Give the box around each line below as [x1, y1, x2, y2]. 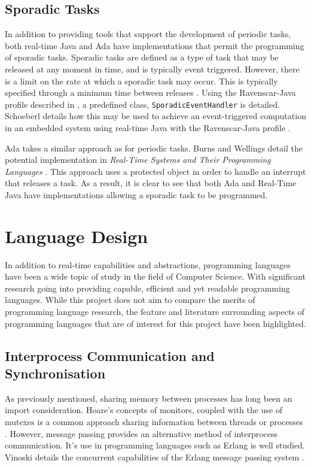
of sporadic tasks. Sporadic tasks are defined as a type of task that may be [5, 51, 279, 63]
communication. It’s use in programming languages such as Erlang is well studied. [5, 439, 305, 451]
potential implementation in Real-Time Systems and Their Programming [5, 153, 271, 166]
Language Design [5, 223, 148, 248]
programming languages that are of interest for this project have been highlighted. [5, 317, 306, 329]
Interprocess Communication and [5, 346, 215, 365]
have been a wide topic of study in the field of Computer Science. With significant [5, 270, 306, 283]
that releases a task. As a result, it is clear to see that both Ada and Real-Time [5, 177, 297, 189]
